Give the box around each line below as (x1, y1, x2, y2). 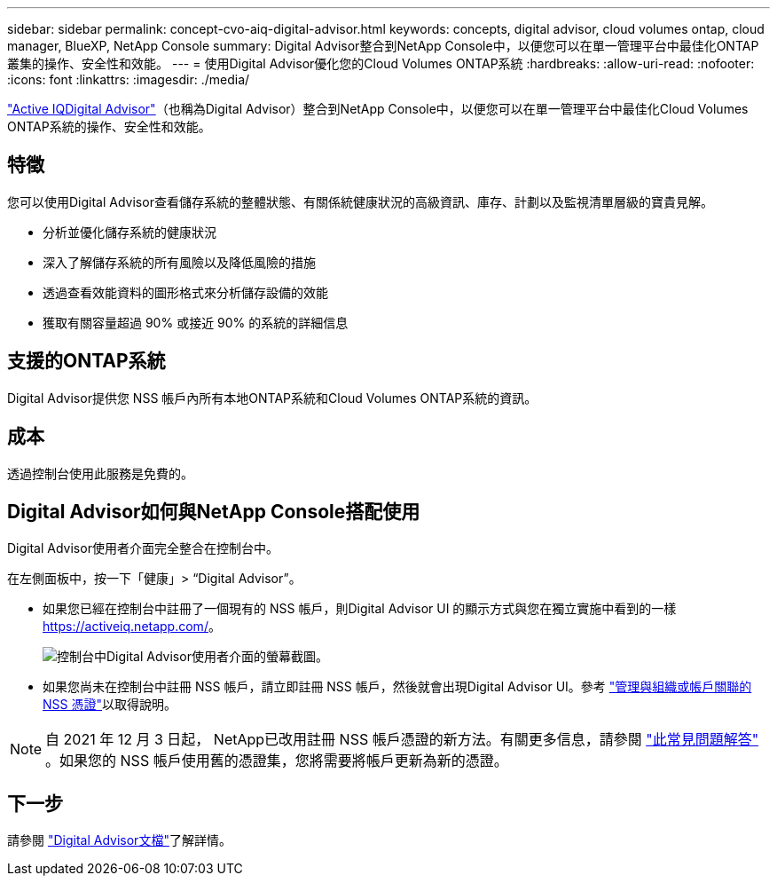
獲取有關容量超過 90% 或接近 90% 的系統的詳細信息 (43, 314, 349, 330)
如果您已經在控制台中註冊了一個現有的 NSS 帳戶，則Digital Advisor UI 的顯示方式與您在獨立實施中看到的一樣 (43, 601, 677, 617)
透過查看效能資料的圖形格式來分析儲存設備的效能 (43, 284, 328, 300)
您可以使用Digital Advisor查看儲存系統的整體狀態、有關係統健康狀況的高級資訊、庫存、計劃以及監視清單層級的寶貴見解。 (7, 193, 713, 209)
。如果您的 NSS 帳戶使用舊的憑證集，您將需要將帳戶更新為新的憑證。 (45, 752, 508, 770)
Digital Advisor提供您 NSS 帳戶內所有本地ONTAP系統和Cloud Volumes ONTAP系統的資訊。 (7, 390, 538, 406)
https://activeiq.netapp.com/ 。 (43, 619, 221, 635)
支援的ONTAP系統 (7, 350, 166, 373)
